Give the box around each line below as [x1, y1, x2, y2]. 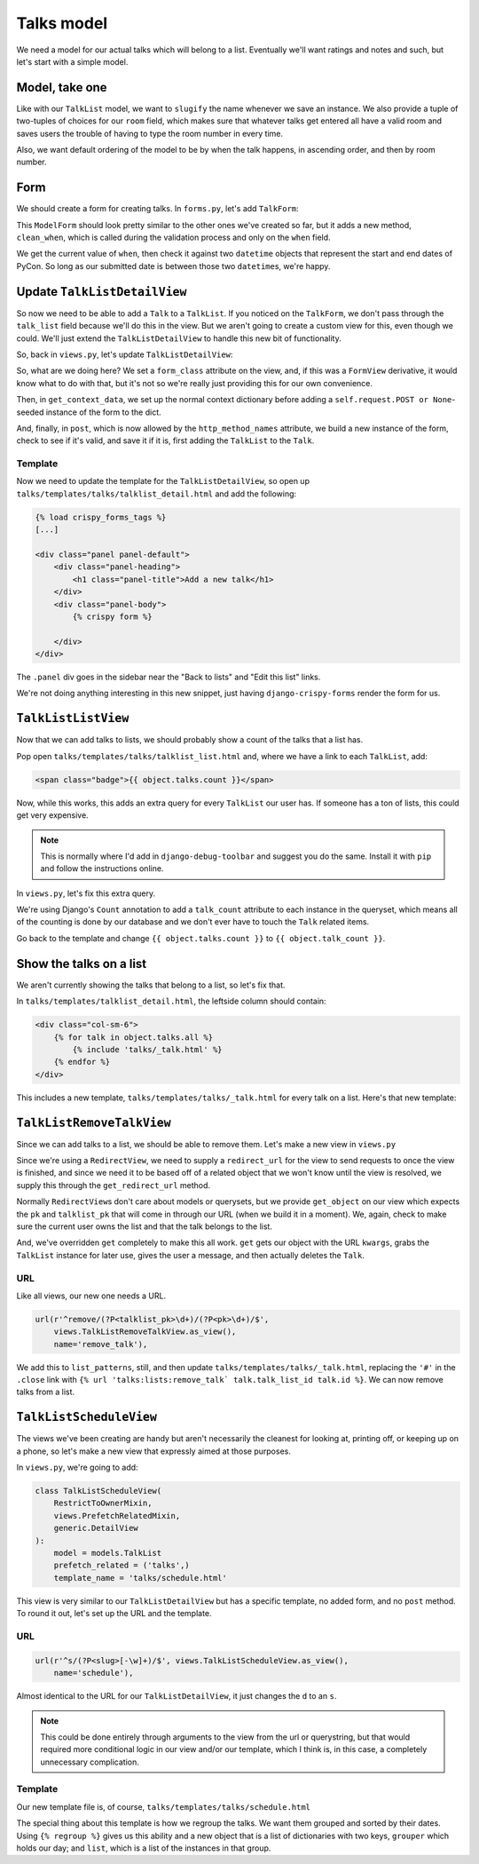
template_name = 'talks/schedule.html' [53, 1573, 228, 1582]
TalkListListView [16, 711, 130, 726]
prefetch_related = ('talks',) [53, 1560, 190, 1571]
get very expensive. [16, 810, 89, 821]
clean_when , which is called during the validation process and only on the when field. [16, 232, 332, 243]
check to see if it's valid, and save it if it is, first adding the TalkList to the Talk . [16, 435, 315, 446]
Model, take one [16, 80, 107, 95]
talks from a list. [16, 1386, 75, 1398]
